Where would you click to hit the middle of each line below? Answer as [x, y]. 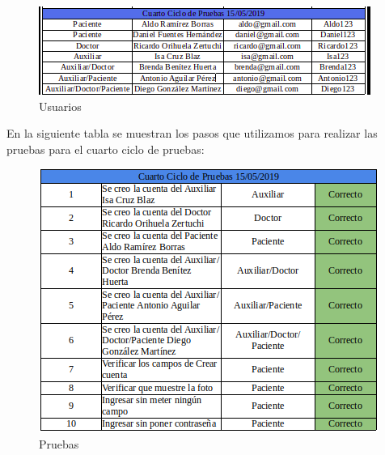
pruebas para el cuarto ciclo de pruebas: [106, 149]
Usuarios [60, 106]
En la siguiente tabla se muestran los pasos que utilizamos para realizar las [192, 133]
